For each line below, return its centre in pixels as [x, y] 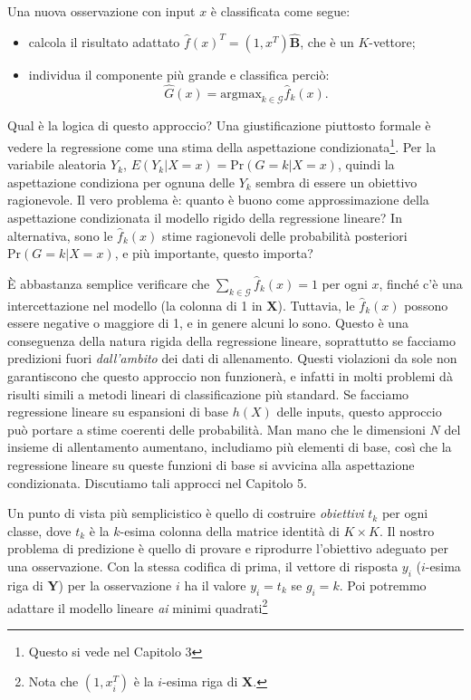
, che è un [327, 41]
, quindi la [366, 164]
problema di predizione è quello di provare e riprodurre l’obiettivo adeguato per [228, 548]
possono [426, 305]
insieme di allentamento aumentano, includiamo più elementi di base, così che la [230, 447]
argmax [241, 94]
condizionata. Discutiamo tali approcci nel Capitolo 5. [157, 482]
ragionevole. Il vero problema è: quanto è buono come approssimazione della [218, 200]
